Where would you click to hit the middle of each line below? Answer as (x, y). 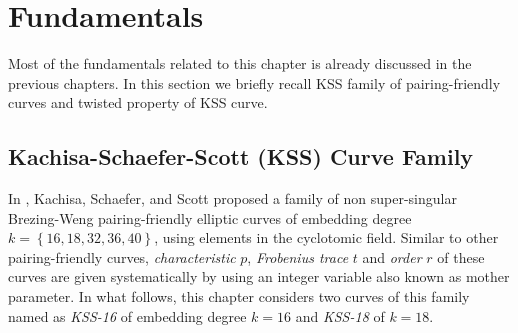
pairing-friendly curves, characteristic (122, 256)
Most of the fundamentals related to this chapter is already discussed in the (240, 63)
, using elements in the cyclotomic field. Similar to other (326, 237)
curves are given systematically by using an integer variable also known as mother (259, 276)
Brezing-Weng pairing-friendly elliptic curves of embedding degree (210, 217)
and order (392, 256)
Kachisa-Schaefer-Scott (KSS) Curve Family (241, 156)
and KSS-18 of (340, 315)
